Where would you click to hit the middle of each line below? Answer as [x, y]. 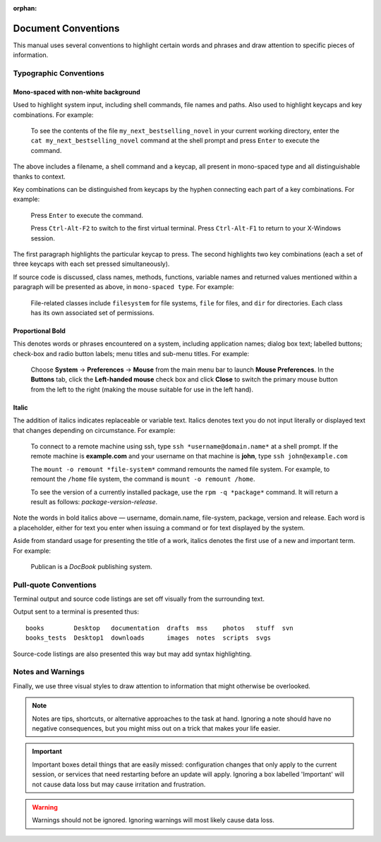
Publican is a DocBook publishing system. [91, 566]
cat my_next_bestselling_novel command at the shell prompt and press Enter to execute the [175, 140]
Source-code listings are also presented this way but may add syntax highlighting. [132, 654]
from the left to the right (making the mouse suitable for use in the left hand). [142, 389]
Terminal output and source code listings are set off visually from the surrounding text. [139, 599]
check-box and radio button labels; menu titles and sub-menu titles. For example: [131, 353]
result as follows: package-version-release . [94, 501]
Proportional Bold [40, 331]
